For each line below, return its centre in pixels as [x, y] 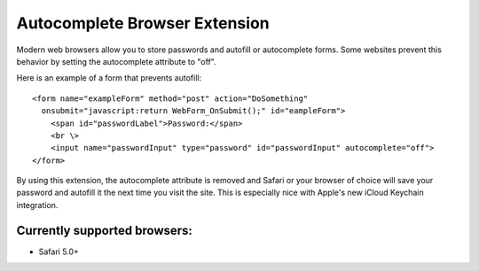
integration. [37, 205]
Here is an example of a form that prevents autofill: [109, 78]
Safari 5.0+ [59, 252]
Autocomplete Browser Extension [143, 23]
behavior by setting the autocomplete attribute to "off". [116, 61]
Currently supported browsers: [104, 230]
